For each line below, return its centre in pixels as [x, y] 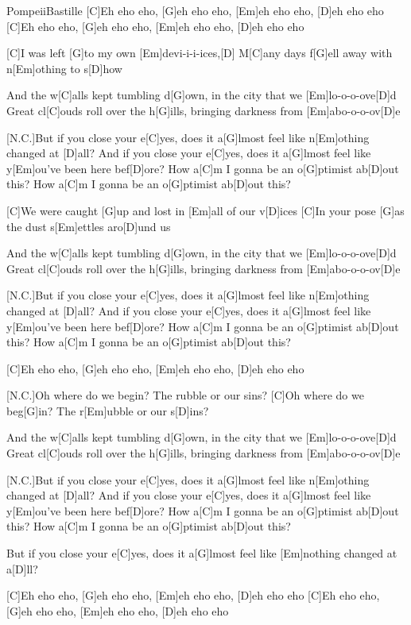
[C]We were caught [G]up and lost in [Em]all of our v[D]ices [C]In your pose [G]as [205, 210]
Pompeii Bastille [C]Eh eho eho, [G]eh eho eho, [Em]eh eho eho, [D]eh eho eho [195, 10]
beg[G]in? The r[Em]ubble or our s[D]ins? [108, 410]
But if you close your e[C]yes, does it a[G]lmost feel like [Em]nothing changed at [202, 553]
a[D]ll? [22, 568]
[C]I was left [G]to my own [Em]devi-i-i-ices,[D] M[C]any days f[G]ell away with [200, 53]
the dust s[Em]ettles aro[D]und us [89, 226]
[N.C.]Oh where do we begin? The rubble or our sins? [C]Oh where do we [185, 395]
